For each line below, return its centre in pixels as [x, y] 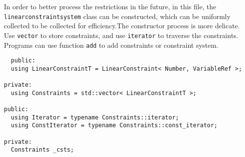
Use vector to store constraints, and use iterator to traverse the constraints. [121, 35]
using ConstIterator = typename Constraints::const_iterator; [114, 126]
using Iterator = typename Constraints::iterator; [95, 117]
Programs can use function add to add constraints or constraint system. [111, 45]
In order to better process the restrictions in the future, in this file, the [110, 6]
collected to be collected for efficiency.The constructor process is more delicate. [122, 26]
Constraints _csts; [43, 150]
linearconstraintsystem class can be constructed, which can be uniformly [117, 16]
